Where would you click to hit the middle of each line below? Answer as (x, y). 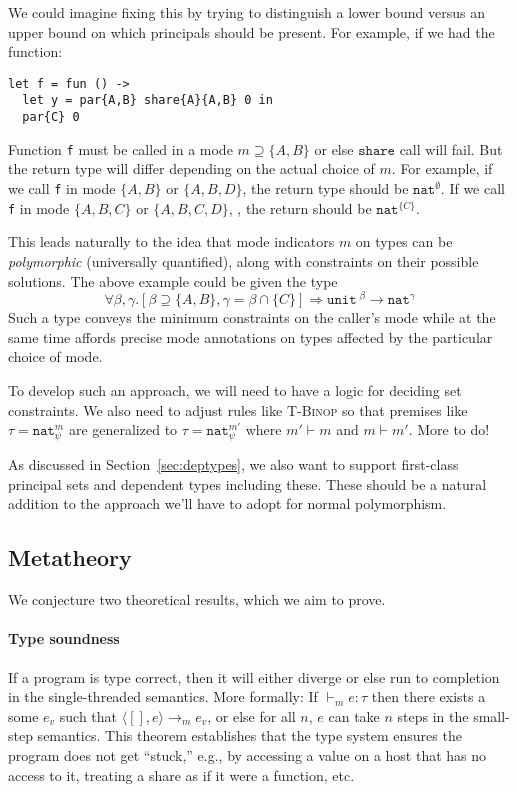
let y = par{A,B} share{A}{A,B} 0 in (147, 100)
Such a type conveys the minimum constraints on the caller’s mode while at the (252, 317)
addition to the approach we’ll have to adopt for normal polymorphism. (227, 503)
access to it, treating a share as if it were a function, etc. (181, 774)
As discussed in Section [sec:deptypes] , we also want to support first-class (233, 464)
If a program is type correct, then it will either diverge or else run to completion (254, 676)
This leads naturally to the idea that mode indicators (171, 241)
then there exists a (428, 696)
